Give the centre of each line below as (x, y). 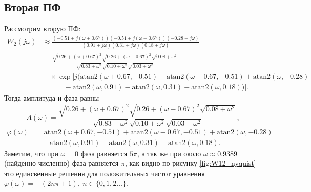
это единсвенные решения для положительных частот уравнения (105, 173)
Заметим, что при (31, 153)
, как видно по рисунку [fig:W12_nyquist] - (193, 163)
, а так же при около (169, 153)
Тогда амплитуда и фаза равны (52, 97)
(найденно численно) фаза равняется (61, 163)
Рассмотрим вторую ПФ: (43, 28)
